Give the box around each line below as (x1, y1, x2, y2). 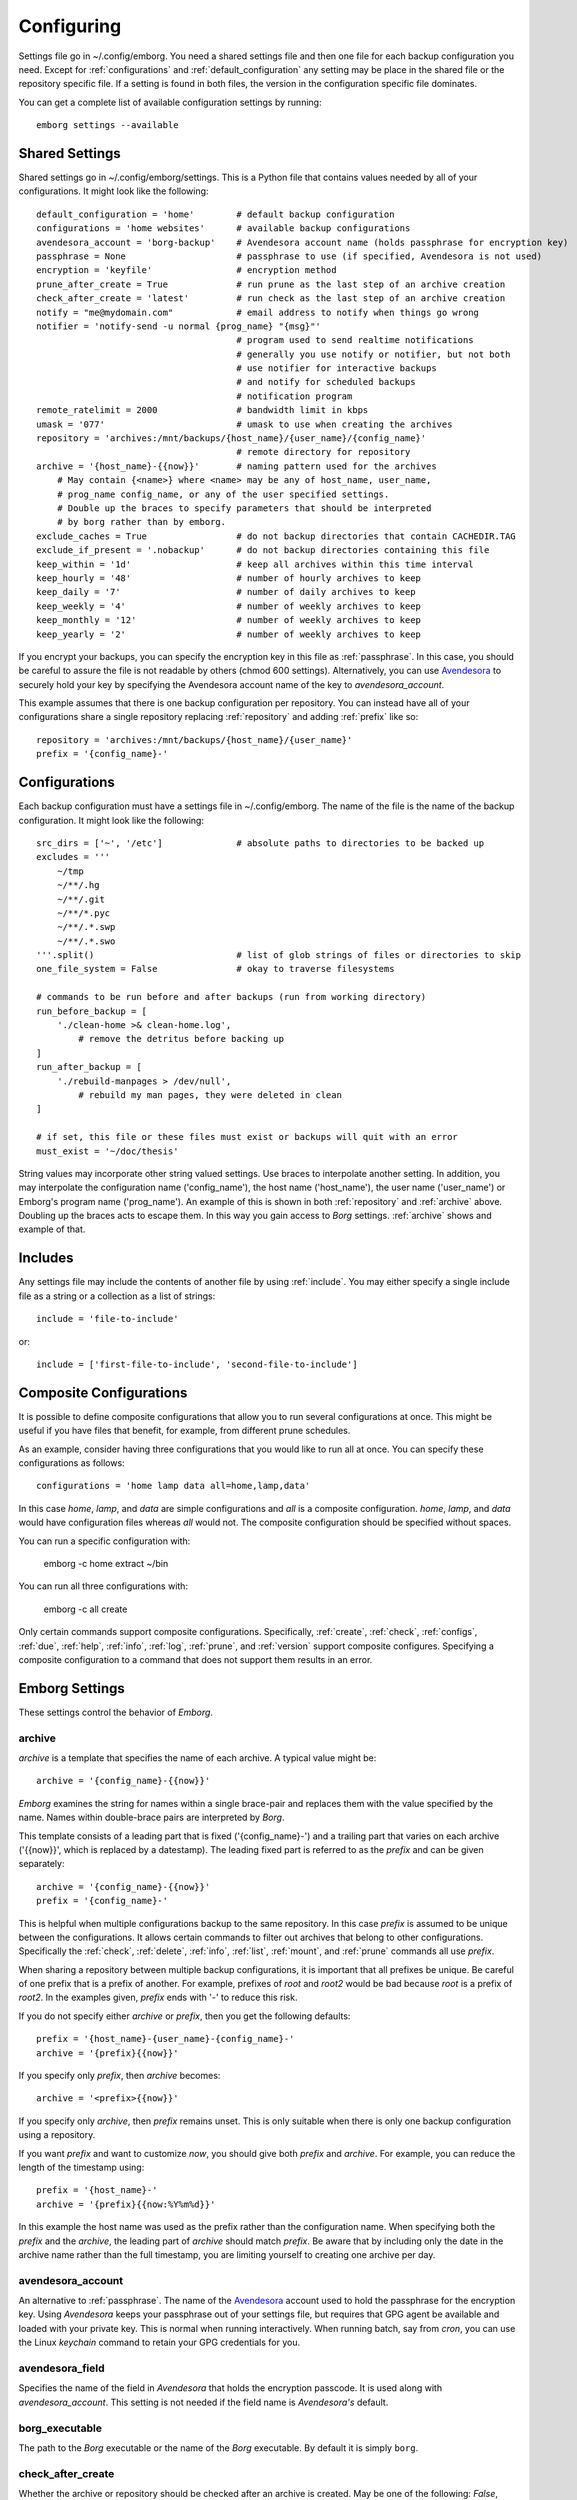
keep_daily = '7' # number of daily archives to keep (36, 586, 416, 598)
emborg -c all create (43, 1603, 128, 1615)
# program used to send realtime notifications (236, 335, 474, 346)
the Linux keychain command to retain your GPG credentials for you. (18, 2336, 300, 2349)
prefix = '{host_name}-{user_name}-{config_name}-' (36, 2033, 295, 2045)
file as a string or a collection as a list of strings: (18, 1290, 216, 1302)
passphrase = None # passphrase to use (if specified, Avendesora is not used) (36, 250, 543, 262)
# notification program (236, 390, 353, 402)
